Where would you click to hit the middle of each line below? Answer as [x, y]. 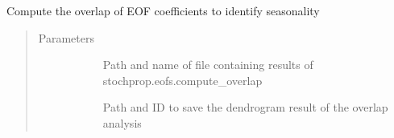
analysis [122, 122]
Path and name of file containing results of [208, 65]
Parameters [66, 37]
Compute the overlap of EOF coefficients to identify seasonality [163, 10]
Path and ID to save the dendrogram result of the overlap [245, 107]
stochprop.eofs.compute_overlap [182, 80]
